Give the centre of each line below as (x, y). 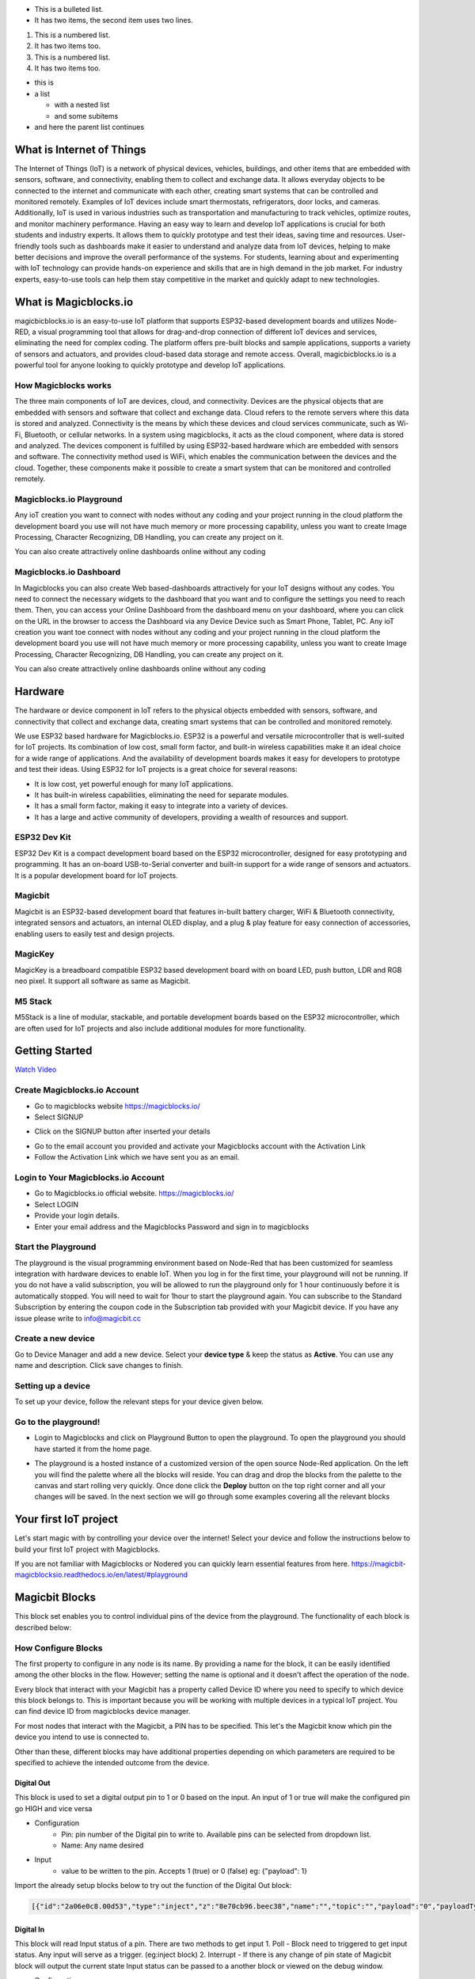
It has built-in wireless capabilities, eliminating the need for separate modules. (161, 795)
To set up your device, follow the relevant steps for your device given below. (139, 1402)
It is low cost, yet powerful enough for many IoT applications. (134, 784)
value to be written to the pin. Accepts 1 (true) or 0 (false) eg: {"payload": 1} (184, 1871)
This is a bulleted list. (69, 9)
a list (42, 93)
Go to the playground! (57, 1423)
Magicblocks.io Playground (68, 499)
